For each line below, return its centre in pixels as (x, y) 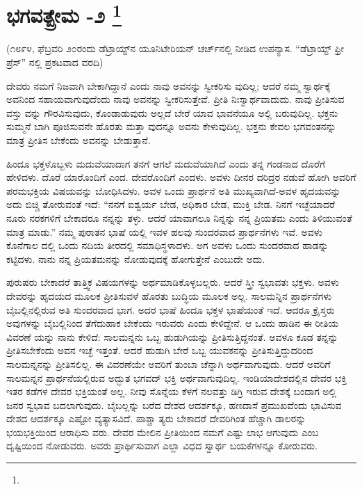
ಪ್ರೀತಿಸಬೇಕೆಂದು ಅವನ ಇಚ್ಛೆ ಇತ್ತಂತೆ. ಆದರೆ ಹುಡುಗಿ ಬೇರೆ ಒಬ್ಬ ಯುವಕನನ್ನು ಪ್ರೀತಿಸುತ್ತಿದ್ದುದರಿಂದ (160, 350)
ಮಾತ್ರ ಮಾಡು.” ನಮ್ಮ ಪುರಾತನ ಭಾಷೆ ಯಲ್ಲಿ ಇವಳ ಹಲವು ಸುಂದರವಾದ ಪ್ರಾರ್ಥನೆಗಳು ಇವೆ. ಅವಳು (164, 231)
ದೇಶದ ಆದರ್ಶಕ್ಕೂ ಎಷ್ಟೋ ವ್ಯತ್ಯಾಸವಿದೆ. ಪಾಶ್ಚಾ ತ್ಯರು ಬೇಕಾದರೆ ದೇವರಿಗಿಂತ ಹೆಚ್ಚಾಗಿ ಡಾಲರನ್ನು (156, 418)
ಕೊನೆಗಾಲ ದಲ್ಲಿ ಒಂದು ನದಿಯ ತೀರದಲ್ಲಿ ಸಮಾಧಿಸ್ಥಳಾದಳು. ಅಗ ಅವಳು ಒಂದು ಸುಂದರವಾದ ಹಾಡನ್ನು (167, 245)
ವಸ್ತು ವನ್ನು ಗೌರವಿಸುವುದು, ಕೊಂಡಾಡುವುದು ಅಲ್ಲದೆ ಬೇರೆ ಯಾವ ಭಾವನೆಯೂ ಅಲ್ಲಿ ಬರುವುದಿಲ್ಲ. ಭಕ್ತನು (172, 112)
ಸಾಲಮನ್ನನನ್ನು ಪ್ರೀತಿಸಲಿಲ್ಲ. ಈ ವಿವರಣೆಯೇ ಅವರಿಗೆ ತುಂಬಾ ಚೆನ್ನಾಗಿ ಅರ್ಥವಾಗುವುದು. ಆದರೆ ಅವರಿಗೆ (168, 363)
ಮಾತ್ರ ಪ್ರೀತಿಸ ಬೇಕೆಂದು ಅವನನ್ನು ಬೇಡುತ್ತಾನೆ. (79, 140)
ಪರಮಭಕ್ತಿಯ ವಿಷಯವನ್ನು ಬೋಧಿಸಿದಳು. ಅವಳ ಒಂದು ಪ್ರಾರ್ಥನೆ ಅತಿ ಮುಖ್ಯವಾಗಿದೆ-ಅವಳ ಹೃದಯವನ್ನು (174, 190)
